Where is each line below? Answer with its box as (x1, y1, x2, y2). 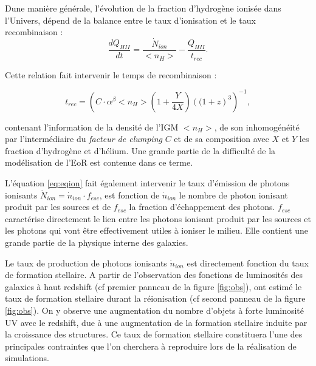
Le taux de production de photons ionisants (5, 256, 167, 269)
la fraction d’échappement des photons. (129, 200, 275, 213)
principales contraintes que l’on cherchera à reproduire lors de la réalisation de (5, 339, 297, 352)
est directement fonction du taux (187, 256, 309, 269)
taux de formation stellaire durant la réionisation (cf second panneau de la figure (5, 292, 306, 305)
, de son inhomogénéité (214, 120, 300, 133)
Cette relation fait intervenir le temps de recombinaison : (5, 68, 217, 81)
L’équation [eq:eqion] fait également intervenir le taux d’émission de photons (5, 176, 290, 189)
